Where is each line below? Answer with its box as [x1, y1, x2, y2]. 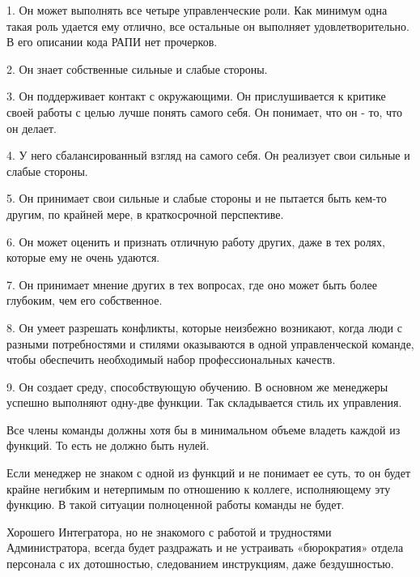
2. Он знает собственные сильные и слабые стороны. [6, 60, 268, 77]
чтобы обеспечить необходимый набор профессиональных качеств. [6, 351, 336, 368]
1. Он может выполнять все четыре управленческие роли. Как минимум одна [6, 2, 388, 18]
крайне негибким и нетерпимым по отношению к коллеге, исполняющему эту [6, 480, 391, 497]
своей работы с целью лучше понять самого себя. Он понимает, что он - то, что [6, 103, 403, 120]
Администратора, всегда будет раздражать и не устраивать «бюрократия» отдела [6, 539, 404, 556]
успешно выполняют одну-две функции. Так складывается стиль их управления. [6, 394, 402, 411]
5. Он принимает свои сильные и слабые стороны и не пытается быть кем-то [6, 190, 387, 207]
